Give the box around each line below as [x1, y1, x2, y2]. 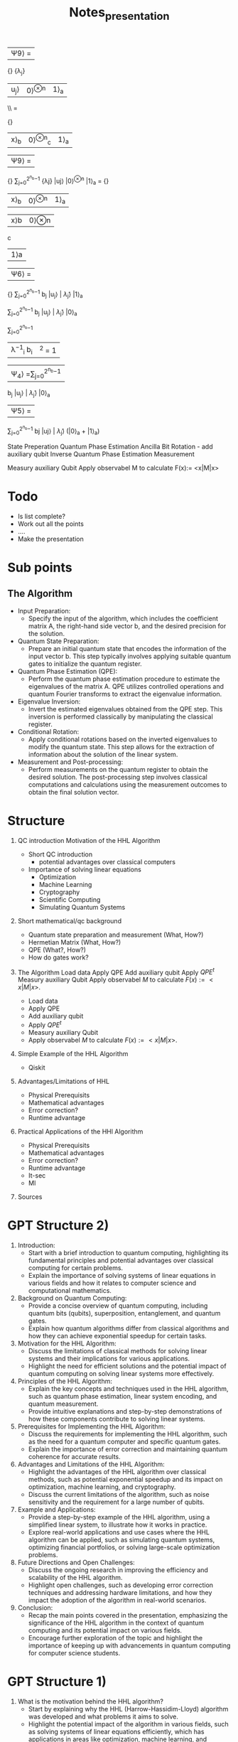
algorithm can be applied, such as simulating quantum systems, [28, 1535, 215, 1544]
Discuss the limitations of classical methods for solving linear [28, 1346, 207, 1355]
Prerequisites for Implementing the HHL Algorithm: [17, 1422, 166, 1431]
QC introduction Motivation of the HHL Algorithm [17, 836, 161, 844]
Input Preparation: [17, 606, 71, 615]
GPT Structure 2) [7, 1217, 109, 1234]
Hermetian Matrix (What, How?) [28, 937, 121, 946]
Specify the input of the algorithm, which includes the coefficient [28, 614, 219, 623]
